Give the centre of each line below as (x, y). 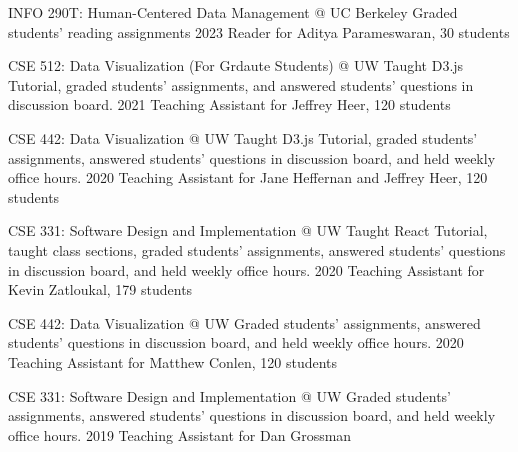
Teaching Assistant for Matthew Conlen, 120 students (173, 361)
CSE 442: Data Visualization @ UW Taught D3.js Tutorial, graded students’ (243, 137)
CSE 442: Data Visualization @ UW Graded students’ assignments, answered (244, 322)
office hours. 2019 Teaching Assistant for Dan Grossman (180, 434)
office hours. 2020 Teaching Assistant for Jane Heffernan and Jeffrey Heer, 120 (248, 177)
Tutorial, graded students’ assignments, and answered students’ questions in (241, 84)
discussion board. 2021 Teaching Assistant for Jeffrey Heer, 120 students (229, 104)
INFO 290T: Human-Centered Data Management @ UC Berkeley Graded (233, 12)
